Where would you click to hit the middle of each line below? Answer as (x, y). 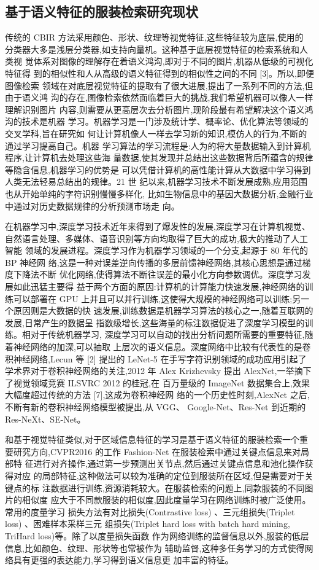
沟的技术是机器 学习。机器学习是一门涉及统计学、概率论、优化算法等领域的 (157, 121)
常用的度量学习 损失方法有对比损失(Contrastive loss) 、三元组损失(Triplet (150, 511)
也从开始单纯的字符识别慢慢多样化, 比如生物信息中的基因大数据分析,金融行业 (159, 193)
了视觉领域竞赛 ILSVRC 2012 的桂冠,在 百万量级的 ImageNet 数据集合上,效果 (157, 382)
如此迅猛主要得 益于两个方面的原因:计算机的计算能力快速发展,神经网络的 (159, 287)
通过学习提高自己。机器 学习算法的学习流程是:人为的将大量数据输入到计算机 (158, 145)
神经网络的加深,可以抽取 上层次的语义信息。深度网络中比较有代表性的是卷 (162, 347)
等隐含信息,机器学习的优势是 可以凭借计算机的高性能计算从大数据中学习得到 (158, 169)
